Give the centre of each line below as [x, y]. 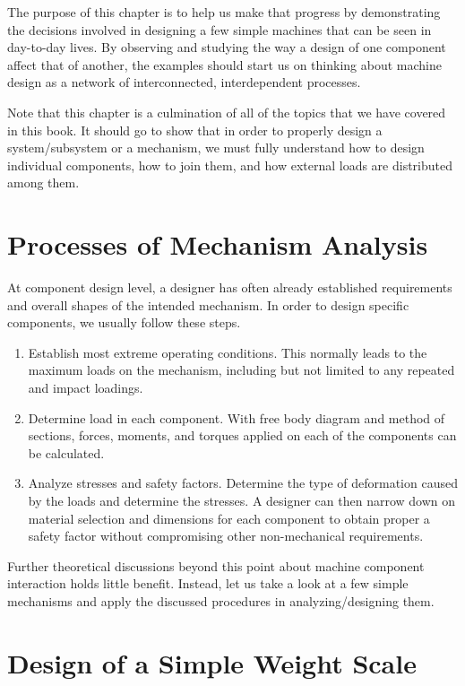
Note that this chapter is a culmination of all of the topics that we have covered [227, 112]
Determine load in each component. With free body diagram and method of [237, 417]
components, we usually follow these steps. [124, 322]
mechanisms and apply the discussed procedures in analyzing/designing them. [221, 600]
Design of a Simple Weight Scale [212, 662]
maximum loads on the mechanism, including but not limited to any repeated [241, 370]
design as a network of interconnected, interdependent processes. [184, 82]
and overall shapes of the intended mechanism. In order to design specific [208, 304]
